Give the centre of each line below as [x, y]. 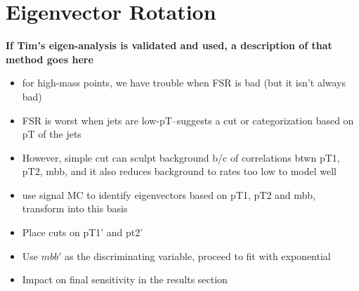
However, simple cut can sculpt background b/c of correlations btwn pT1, [181, 157]
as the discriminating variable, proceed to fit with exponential [198, 256]
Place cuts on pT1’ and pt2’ [83, 232]
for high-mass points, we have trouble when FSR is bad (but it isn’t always [184, 83]
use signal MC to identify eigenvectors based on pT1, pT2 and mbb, [169, 194]
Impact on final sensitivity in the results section [125, 279]
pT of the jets [52, 134]
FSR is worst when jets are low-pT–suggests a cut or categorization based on [188, 120]
